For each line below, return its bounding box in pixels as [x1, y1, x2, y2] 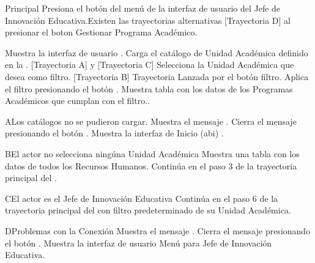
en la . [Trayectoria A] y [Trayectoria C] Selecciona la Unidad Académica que [5, 58, 294, 71]
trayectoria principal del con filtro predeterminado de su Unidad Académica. [5, 204, 291, 217]
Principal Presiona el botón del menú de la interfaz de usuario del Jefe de [5, 2, 281, 14]
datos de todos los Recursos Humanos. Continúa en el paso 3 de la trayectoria [5, 159, 297, 172]
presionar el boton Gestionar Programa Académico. [5, 26, 198, 39]
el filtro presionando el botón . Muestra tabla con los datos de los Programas [5, 82, 293, 95]
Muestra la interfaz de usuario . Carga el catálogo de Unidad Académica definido [5, 46, 308, 59]
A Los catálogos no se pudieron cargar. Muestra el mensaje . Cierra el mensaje [5, 114, 297, 127]
